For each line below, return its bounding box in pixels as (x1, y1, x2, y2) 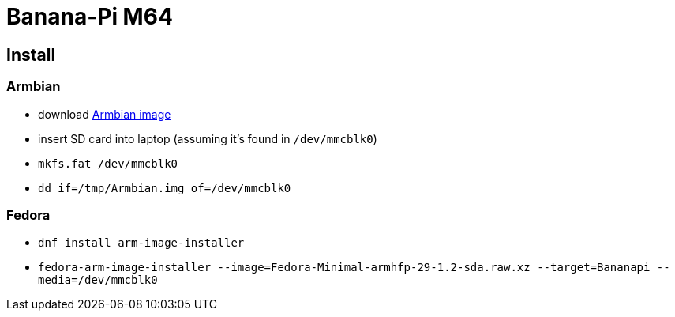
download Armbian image (38, 107, 171, 121)
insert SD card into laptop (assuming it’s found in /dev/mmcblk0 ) (38, 131, 377, 145)
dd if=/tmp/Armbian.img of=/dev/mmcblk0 (38, 181, 291, 194)
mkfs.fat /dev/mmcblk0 (38, 157, 178, 170)
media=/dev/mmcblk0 (38, 274, 158, 287)
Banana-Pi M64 (6, 3, 173, 30)
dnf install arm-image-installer (38, 236, 245, 250)
